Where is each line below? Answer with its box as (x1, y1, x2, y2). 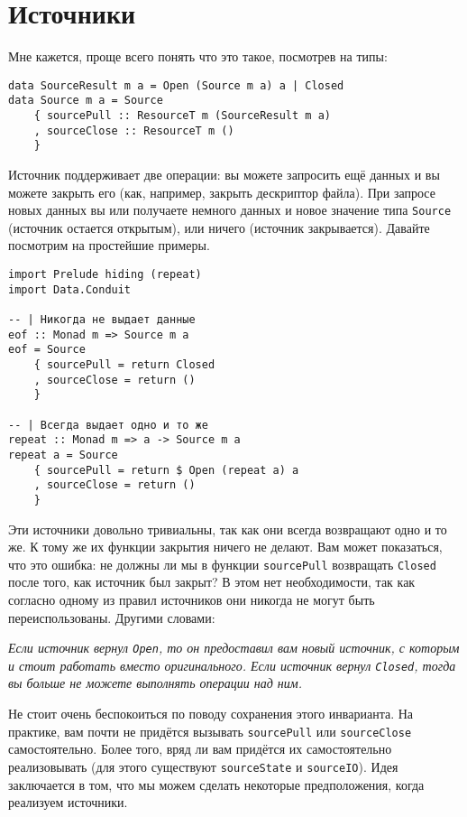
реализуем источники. (8, 793, 128, 812)
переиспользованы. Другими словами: (8, 608, 215, 627)
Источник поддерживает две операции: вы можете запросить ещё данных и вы (8, 165, 440, 183)
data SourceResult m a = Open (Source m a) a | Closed (8, 79, 344, 92)
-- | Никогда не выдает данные (8, 313, 196, 326)
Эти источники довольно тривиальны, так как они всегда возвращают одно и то (8, 519, 447, 538)
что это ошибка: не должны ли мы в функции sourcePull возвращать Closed (8, 554, 436, 573)
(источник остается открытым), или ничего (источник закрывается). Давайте (8, 218, 430, 237)
